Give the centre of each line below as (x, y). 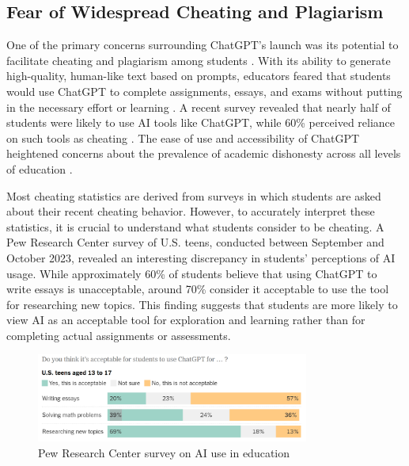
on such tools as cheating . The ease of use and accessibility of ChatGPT (183, 138)
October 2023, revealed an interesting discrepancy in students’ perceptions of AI (201, 257)
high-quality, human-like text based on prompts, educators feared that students (199, 76)
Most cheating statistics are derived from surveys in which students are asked (194, 195)
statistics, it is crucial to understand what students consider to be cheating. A (195, 226)
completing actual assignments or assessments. (119, 335)
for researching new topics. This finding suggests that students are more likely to (202, 304)
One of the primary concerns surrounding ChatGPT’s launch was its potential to (203, 45)
